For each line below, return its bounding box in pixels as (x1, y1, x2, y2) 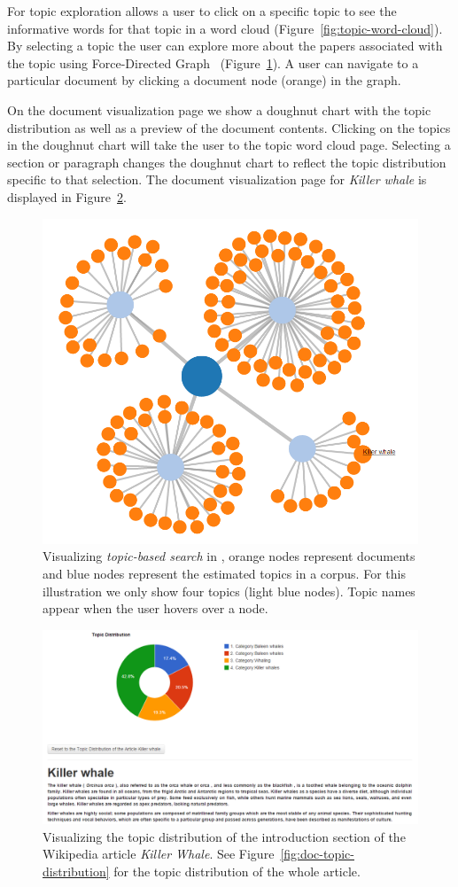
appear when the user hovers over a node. (43, 599, 268, 618)
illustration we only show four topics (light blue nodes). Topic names (43, 581, 415, 600)
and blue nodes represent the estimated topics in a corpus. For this (43, 564, 406, 582)
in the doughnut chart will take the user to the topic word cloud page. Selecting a (7, 136, 451, 154)
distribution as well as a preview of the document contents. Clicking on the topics (7, 118, 451, 136)
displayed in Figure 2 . (7, 187, 127, 206)
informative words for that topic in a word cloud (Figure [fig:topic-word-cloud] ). (7, 19, 443, 37)
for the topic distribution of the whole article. (113, 862, 361, 881)
